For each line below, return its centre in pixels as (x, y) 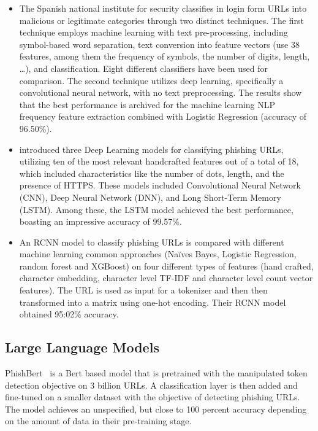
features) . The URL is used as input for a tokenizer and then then (143, 290)
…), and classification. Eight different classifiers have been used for (144, 68)
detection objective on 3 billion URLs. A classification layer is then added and (151, 385)
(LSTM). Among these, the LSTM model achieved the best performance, (156, 209)
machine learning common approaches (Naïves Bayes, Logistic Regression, (158, 254)
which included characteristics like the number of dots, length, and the (152, 173)
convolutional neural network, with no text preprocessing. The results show (161, 92)
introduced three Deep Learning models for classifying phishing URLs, (151, 149)
